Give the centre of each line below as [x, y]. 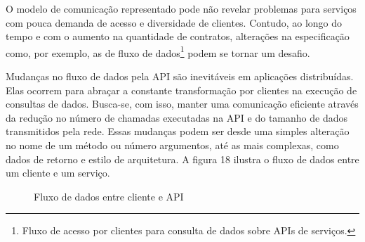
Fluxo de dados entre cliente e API [109, 196]
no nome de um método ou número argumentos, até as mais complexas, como [172, 145]
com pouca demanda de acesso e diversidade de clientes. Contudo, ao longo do [174, 22]
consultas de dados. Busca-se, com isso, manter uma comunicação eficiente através [182, 104]
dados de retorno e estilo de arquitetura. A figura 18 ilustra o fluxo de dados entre [182, 159]
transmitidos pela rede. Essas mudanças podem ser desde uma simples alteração [178, 131]
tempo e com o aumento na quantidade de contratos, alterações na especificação [178, 36]
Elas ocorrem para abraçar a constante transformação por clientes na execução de [181, 90]
